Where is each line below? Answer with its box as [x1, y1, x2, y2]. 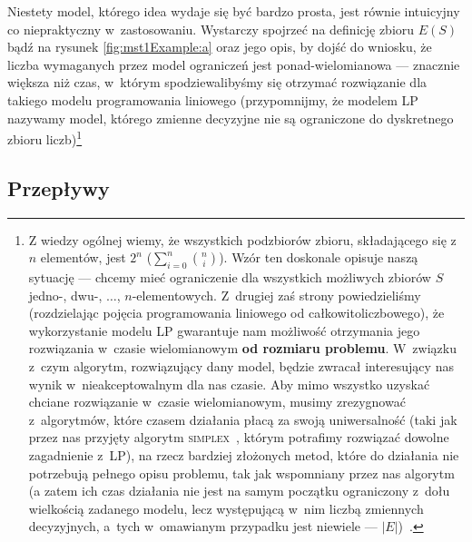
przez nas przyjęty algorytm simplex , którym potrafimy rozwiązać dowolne [28, 428, 449, 447]
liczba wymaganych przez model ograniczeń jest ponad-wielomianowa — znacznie [7, 54, 460, 74]
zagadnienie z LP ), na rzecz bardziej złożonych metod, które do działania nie [28, 445, 459, 464]
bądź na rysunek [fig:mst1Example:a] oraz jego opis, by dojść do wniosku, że [7, 37, 432, 56]
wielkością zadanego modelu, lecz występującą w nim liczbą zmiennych [28, 498, 424, 517]
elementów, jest [40, 248, 126, 267]
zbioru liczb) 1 [7, 127, 83, 148]
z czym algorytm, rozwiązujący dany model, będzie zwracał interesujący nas [28, 356, 454, 375]
